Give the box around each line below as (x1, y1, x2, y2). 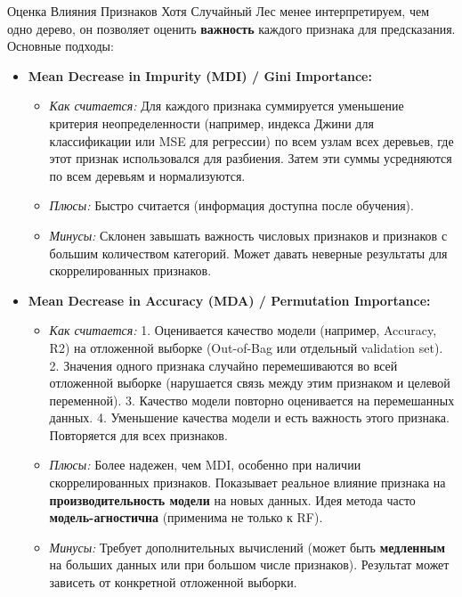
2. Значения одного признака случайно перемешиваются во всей (49, 356, 398, 374)
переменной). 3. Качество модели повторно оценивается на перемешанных (49, 390, 455, 409)
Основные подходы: (7, 37, 114, 55)
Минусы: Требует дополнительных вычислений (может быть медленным (49, 537, 445, 556)
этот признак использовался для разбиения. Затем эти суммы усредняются (49, 149, 452, 168)
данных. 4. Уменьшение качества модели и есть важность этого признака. (49, 408, 450, 427)
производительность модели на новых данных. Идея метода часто (49, 490, 416, 509)
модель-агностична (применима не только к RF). (49, 508, 323, 527)
